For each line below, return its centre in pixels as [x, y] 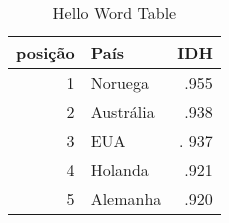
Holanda [119, 169]
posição [45, 52]
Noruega [119, 82]
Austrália [122, 111]
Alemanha [126, 198]
